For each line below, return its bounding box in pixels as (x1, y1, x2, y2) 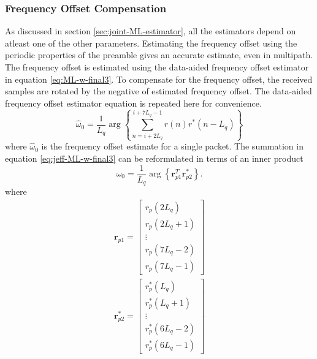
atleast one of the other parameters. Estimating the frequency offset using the (5, 36, 297, 49)
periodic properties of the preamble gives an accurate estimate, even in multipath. (5, 48, 313, 61)
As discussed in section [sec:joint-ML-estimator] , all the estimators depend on (5, 25, 296, 37)
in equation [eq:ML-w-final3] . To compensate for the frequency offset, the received (5, 72, 313, 85)
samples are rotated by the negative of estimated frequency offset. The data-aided (5, 85, 312, 97)
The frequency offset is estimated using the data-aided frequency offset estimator (5, 61, 309, 73)
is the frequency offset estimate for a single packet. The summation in (41, 140, 304, 153)
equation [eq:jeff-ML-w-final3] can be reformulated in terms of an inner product (5, 151, 304, 164)
